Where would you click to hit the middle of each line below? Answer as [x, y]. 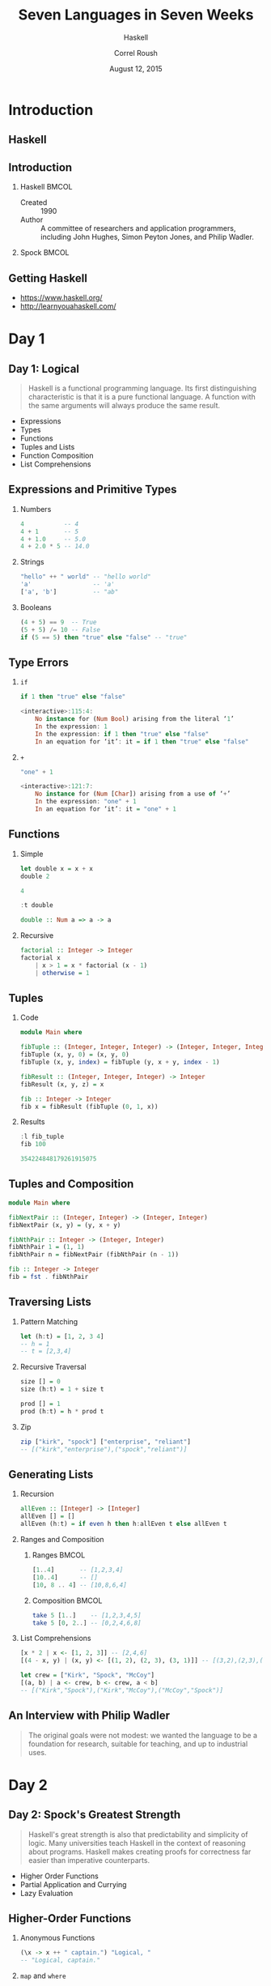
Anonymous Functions [57, 1938]
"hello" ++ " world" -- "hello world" [85, 577]
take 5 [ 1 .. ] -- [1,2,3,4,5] [87, 1615]
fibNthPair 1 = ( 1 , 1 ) [47, 1247]
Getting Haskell [48, 278]
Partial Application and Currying [73, 1884]
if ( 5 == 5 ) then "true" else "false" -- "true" [104, 637]
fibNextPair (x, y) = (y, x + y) [65, 1225]
